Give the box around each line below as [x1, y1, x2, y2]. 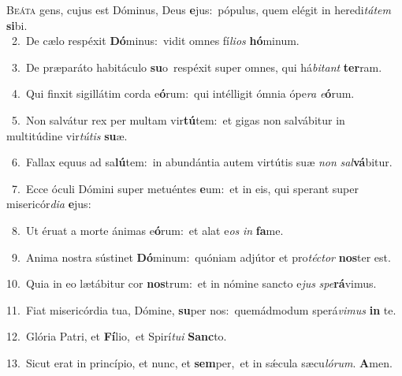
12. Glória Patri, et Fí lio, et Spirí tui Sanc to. [6, 328, 227, 344]
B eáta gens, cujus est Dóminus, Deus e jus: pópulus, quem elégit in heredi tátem [6, 2, 391, 17]
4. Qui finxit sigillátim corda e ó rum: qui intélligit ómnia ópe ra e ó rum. [11, 85, 355, 102]
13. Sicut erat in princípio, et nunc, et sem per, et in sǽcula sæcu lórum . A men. [6, 354, 393, 370]
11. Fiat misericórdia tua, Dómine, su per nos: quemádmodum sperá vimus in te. [6, 301, 396, 318]
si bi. [6, 17, 28, 33]
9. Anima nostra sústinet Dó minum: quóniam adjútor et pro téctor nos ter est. [11, 248, 391, 265]
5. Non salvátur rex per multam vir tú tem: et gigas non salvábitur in [11, 111, 345, 128]
